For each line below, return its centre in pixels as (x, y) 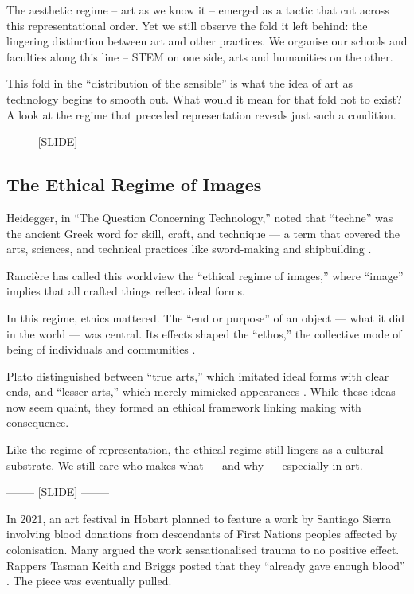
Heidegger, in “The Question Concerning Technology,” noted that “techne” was (200, 217)
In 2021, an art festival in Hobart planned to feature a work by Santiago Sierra (199, 518)
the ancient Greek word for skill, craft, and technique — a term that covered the (203, 233)
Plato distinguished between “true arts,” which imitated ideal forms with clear (198, 375)
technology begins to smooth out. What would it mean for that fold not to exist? (204, 98)
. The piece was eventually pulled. (89, 581)
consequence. (38, 422)
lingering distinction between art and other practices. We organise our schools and (207, 41)
